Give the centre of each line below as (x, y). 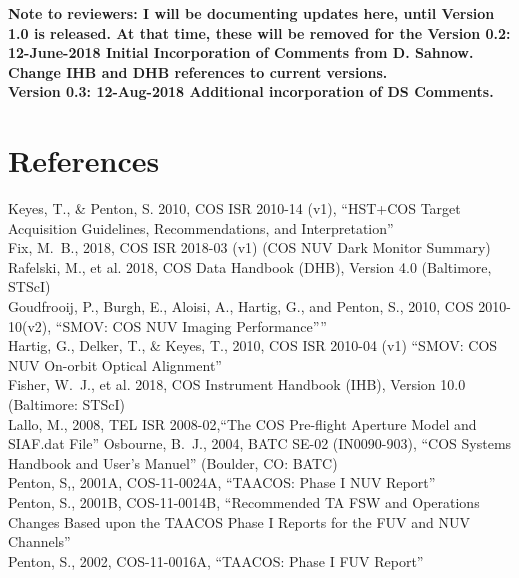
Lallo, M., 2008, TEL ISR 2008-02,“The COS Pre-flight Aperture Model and (242, 423)
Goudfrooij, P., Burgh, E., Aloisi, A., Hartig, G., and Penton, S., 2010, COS (241, 306)
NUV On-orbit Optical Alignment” (115, 364)
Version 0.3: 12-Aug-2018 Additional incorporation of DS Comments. (251, 91)
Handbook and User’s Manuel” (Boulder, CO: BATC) (173, 462)
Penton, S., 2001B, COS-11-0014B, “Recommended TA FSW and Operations (244, 502)
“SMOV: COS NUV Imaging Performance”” (191, 325)
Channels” (39, 541)
